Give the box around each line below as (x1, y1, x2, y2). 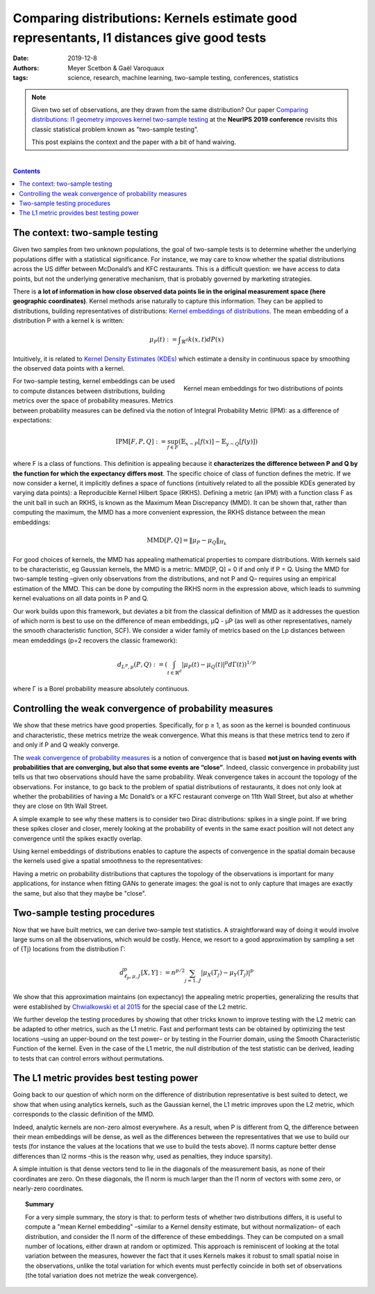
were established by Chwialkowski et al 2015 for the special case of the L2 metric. (12, 1002, 248, 1011)
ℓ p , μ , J (124, 973, 141, 980)
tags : (12, 74, 28, 82)
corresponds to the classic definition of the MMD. (12, 1110, 155, 1119)
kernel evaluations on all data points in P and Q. (12, 595, 149, 603)
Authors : (12, 63, 40, 72)
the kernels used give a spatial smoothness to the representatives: (12, 857, 203, 865)
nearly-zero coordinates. (12, 1184, 84, 1192)
